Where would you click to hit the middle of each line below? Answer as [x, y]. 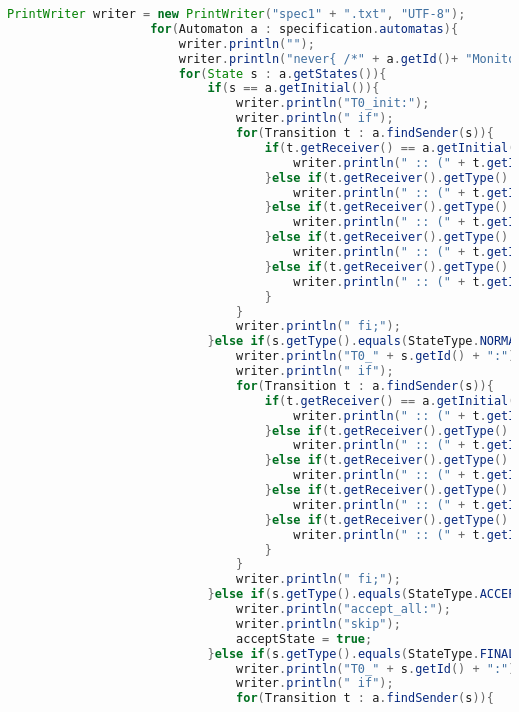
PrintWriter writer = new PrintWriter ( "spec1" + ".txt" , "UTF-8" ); [236, 14]
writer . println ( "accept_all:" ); [343, 609]
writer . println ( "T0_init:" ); [333, 103]
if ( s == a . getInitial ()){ [293, 88]
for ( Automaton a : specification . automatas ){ [304, 28]
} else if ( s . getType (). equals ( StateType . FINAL [361, 653]
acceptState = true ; [304, 638]
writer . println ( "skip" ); [318, 623]
